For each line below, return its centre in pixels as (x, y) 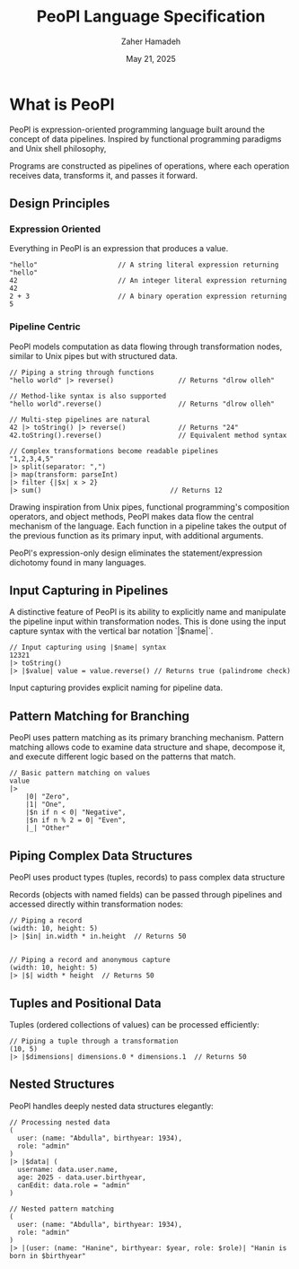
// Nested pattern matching (62, 1209)
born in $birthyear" (48, 1256)
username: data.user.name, (68, 1169)
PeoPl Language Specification (151, 17)
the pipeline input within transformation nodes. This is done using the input (148, 622)
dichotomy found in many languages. (78, 562)
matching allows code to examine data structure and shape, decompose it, (147, 748)
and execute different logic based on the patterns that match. (123, 757)
